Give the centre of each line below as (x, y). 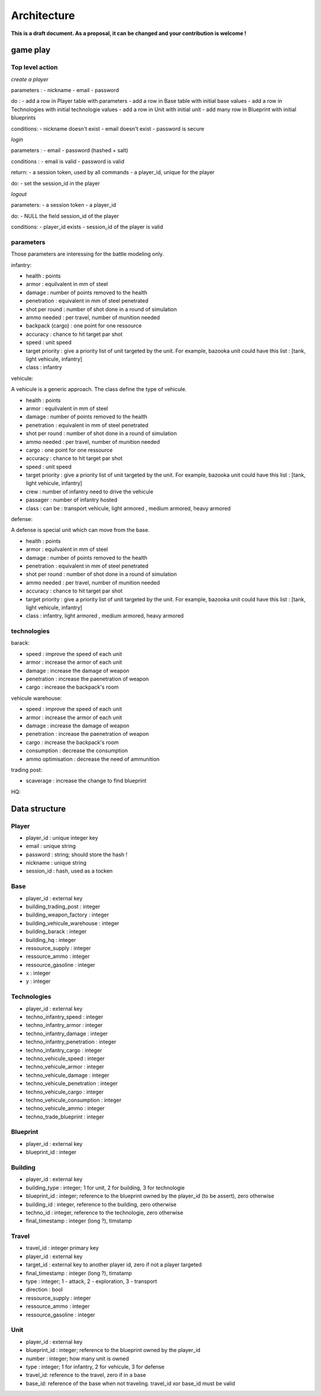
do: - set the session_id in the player (56, 183)
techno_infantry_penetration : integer (71, 1042)
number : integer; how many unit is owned (77, 1359)
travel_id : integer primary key (62, 1248)
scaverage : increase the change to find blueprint (86, 781)
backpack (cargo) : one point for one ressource (84, 326)
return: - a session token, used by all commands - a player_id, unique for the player (113, 172)
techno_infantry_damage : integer (67, 1033)
